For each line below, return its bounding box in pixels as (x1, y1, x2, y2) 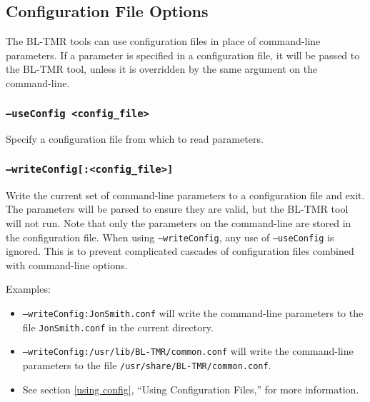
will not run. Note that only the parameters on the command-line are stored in (6, 215, 351, 230)
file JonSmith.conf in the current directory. (22, 319, 214, 334)
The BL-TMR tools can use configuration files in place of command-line (6, 34, 321, 49)
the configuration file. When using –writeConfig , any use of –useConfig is (6, 229, 334, 244)
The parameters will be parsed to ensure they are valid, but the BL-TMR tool (6, 201, 349, 216)
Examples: (6, 281, 51, 296)
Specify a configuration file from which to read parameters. (6, 131, 264, 146)
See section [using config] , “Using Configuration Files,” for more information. (22, 381, 359, 396)
